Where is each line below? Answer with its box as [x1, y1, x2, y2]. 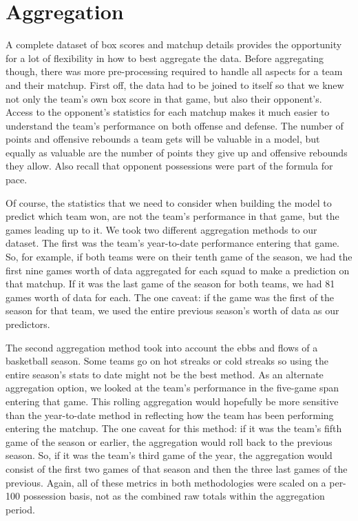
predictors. [6, 317, 50, 331]
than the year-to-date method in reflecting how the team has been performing [6, 407, 334, 422]
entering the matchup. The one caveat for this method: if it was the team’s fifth [6, 421, 342, 436]
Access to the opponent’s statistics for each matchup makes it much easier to [6, 105, 330, 119]
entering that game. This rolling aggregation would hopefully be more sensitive [6, 394, 339, 408]
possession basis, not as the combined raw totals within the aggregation [23, 489, 325, 503]
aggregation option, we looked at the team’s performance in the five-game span [6, 380, 339, 395]
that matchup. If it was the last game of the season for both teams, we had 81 [6, 276, 335, 291]
